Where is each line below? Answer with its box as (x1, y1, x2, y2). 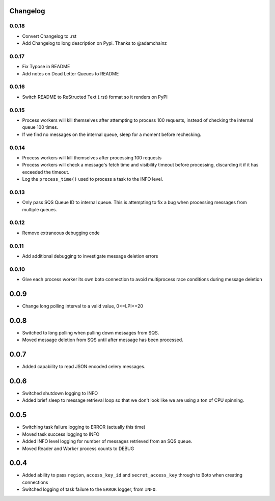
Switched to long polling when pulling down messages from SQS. (22, 329, 159, 336)
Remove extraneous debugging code (22, 230, 100, 236)
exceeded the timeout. (22, 169, 70, 175)
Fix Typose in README (22, 64, 70, 70)
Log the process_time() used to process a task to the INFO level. (22, 176, 163, 182)
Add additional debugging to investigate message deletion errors (22, 253, 158, 259)
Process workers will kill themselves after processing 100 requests (22, 154, 162, 160)
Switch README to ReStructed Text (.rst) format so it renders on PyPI (22, 94, 168, 100)
